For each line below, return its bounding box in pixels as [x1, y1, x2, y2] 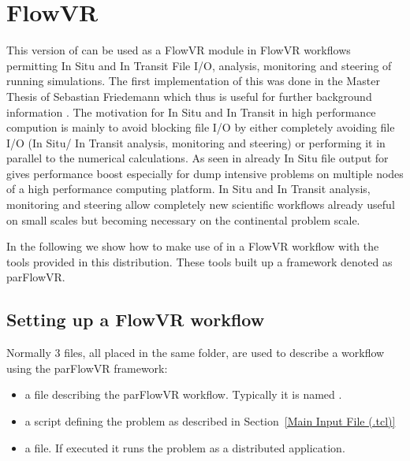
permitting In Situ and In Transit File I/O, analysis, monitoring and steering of [6, 57, 392, 73]
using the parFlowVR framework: [6, 359, 168, 376]
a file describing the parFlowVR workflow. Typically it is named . [24, 386, 342, 403]
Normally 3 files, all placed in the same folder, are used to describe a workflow [6, 344, 385, 361]
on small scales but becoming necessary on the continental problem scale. [6, 211, 360, 228]
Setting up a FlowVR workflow [6, 307, 265, 332]
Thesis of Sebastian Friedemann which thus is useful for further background [6, 87, 372, 104]
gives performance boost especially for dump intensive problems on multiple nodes [6, 165, 404, 181]
